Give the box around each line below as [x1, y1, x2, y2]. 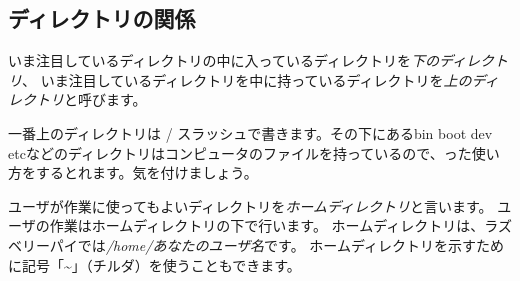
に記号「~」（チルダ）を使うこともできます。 [8, 254, 301, 275]
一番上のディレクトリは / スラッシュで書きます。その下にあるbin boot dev [8, 122, 493, 143]
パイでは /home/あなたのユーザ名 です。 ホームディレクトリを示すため [49, 234, 504, 255]
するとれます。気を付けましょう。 [35, 162, 258, 183]
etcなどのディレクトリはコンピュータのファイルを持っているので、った [8, 142, 472, 163]
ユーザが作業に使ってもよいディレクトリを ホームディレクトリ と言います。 [8, 195, 493, 216]
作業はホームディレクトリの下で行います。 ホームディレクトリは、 [49, 215, 485, 236]
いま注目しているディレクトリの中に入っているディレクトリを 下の [8, 50, 439, 71]
